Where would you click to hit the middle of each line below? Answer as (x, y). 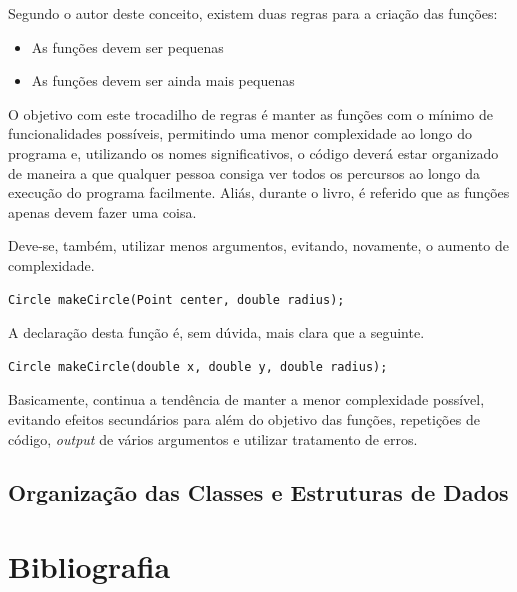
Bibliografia (89, 566)
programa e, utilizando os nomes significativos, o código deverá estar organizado (253, 152)
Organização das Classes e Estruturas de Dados (258, 492)
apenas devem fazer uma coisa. (102, 211)
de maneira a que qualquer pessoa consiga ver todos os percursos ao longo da (244, 172)
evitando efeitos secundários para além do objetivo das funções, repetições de (244, 418)
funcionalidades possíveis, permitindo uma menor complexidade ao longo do (240, 133)
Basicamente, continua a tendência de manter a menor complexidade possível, (246, 399)
